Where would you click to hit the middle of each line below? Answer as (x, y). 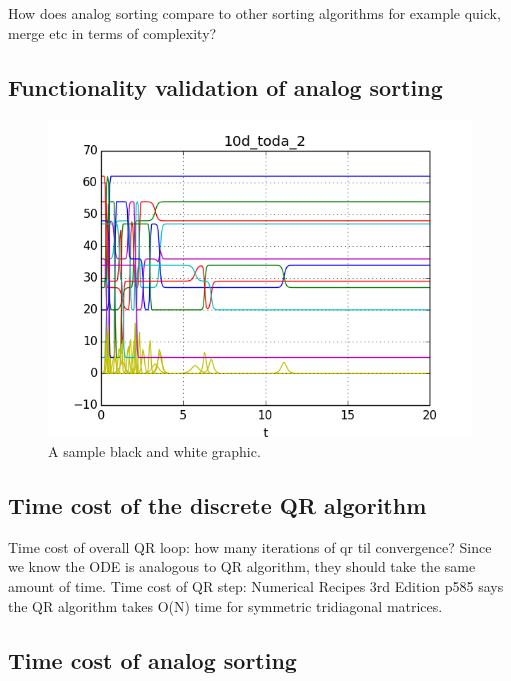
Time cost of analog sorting (152, 659)
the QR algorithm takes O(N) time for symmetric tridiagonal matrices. (225, 605)
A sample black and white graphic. (154, 450)
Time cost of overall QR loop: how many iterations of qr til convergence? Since (250, 546)
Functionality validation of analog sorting (225, 86)
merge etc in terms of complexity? (112, 32)
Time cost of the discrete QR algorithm (217, 504)
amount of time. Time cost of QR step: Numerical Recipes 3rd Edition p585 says (256, 585)
